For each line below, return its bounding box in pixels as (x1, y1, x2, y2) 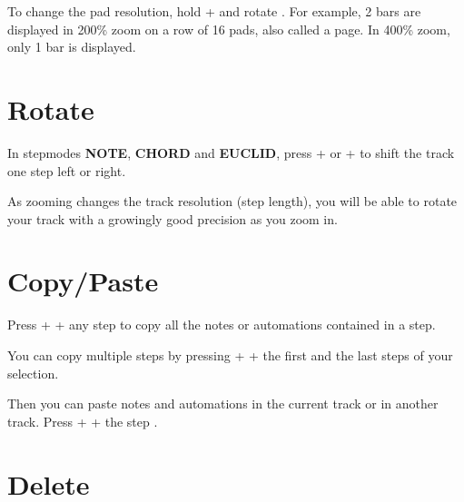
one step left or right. (7, 161, 126, 180)
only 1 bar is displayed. (7, 37, 136, 56)
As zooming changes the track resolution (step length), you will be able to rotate (7, 192, 458, 211)
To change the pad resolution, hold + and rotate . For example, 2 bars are (7, 2, 421, 20)
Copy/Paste (7, 262, 159, 300)
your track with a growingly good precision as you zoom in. (7, 209, 338, 228)
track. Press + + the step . (7, 411, 158, 430)
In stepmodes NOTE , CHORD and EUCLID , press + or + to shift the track (7, 143, 455, 162)
